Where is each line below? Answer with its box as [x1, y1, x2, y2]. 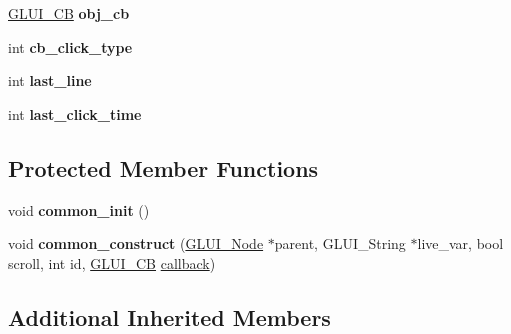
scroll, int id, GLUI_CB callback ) [8, 252, 216, 273]
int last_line [8, 70, 92, 91]
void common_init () [8, 199, 150, 220]
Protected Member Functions [8, 152, 319, 183]
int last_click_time [8, 103, 142, 124]
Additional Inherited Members [8, 301, 331, 332]
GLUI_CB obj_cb [8, 3, 130, 23]
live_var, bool [417, 233, 504, 254]
